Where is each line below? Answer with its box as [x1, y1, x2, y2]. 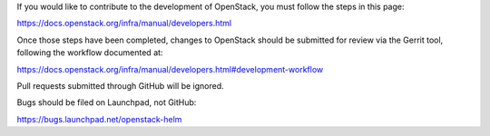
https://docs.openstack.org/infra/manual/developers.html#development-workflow [16, 63, 324, 74]
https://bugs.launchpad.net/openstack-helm [16, 113, 182, 124]
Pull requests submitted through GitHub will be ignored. [16, 80, 224, 91]
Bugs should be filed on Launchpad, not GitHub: [16, 97, 197, 108]
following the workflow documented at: [16, 47, 163, 58]
